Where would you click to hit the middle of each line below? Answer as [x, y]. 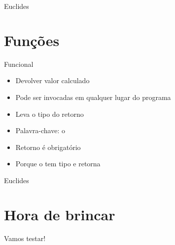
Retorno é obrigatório [48, 147]
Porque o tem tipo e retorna [58, 164]
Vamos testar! [25, 238]
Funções [32, 40]
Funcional [19, 64]
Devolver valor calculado [52, 80]
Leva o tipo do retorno [50, 114]
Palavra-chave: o [40, 130]
